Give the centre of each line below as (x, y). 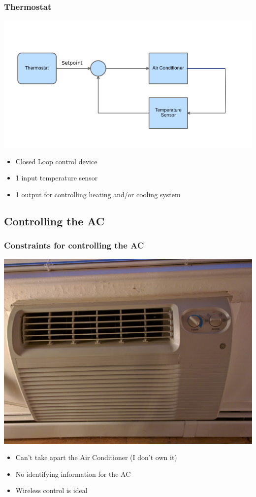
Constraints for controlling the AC (74, 245)
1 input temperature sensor (57, 178)
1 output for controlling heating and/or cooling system (98, 194)
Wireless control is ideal (51, 490)
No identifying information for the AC (73, 474)
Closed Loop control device (56, 161)
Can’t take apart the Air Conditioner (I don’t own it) (96, 457)
